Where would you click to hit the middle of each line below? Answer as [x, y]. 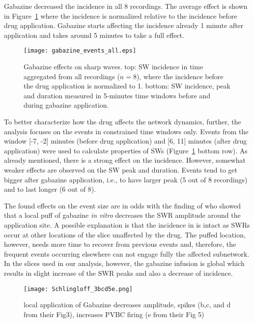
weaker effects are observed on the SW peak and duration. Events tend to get [121, 169]
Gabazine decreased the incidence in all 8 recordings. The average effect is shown [126, 6]
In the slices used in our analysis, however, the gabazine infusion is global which [124, 263]
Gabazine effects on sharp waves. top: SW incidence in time [113, 67]
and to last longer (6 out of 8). [50, 189]
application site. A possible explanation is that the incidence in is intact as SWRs [127, 224]
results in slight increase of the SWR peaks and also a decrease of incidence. [118, 273]
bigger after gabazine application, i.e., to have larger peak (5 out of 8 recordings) [126, 179]
